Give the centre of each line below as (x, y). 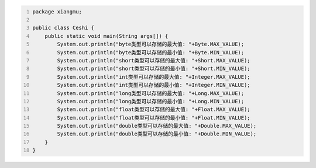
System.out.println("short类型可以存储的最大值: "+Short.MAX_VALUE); (154, 60)
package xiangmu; (57, 11)
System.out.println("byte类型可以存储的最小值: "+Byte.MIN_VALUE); (151, 52)
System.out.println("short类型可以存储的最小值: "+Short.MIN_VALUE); (154, 69)
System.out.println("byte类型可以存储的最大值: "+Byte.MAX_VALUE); (151, 44)
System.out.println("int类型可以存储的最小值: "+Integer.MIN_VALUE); (154, 85)
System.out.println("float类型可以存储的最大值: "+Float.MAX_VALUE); (154, 110)
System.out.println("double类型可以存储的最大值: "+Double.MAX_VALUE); (157, 126)
